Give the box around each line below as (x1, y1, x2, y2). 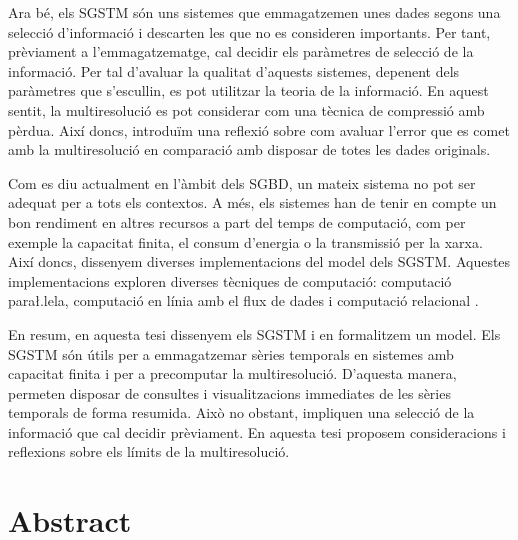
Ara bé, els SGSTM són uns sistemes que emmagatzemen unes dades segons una (8, 2, 501, 22)
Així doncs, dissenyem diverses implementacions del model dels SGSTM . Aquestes (8, 251, 511, 272)
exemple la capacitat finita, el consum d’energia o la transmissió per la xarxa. (8, 231, 483, 252)
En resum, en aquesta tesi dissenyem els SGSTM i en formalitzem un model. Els (8, 323, 501, 344)
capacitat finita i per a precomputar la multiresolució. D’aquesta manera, (8, 363, 457, 384)
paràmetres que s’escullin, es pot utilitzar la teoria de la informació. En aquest (8, 80, 489, 101)
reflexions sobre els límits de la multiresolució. (8, 441, 290, 462)
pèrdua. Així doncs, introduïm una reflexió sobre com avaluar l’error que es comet (8, 119, 510, 140)
